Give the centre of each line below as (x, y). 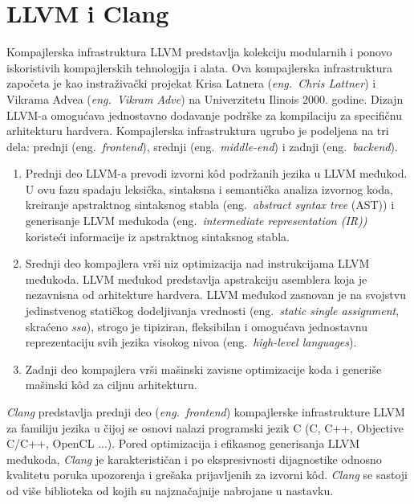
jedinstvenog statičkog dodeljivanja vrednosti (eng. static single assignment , (212, 311)
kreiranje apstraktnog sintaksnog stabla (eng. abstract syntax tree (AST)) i (210, 205)
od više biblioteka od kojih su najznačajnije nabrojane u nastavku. (170, 490)
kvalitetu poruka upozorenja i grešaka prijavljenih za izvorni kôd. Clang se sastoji (207, 475)
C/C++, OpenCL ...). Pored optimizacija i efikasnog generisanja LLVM (183, 443)
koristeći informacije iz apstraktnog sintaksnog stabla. (157, 236)
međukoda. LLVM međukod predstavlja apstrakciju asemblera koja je (196, 279)
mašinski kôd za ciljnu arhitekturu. (111, 385)
